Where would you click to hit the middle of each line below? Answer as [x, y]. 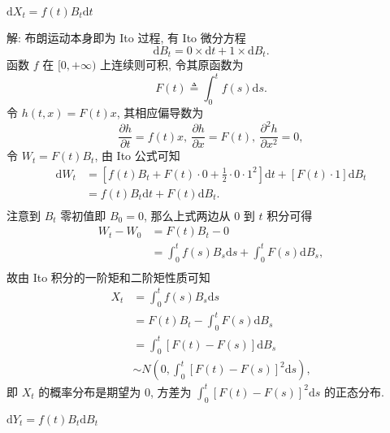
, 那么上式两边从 [187, 215]
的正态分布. [354, 391]
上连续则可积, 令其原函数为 [172, 65]
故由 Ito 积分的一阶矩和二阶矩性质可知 [108, 277]
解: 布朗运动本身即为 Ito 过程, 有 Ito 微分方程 [126, 37]
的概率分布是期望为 [90, 391]
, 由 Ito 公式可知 [137, 156]
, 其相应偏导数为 [160, 112]
